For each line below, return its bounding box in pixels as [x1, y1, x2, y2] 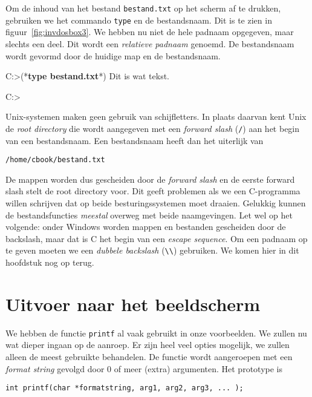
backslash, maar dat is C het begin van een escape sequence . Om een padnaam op [5, 232, 308, 244]
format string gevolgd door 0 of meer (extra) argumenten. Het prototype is [5, 362, 282, 375]
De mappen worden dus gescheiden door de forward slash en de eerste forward [5, 172, 295, 185]
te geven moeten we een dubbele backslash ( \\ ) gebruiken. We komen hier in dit [5, 244, 299, 257]
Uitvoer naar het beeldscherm [5, 291, 261, 316]
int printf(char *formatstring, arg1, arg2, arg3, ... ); [5, 384, 244, 393]
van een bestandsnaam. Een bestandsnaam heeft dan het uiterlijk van [5, 134, 264, 146]
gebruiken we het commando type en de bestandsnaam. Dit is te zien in [5, 13, 272, 26]
